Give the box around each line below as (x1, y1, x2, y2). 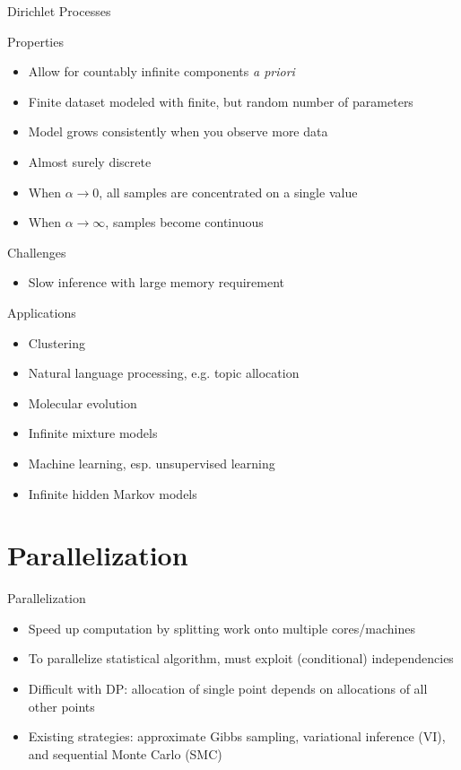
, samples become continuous (105, 213, 264, 232)
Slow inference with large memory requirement (28, 273, 285, 292)
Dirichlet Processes (7, 2, 111, 20)
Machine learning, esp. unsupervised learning (28, 453, 275, 472)
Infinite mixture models (28, 424, 158, 442)
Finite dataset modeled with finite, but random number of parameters (28, 92, 413, 110)
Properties (7, 31, 64, 50)
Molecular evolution (28, 393, 137, 412)
